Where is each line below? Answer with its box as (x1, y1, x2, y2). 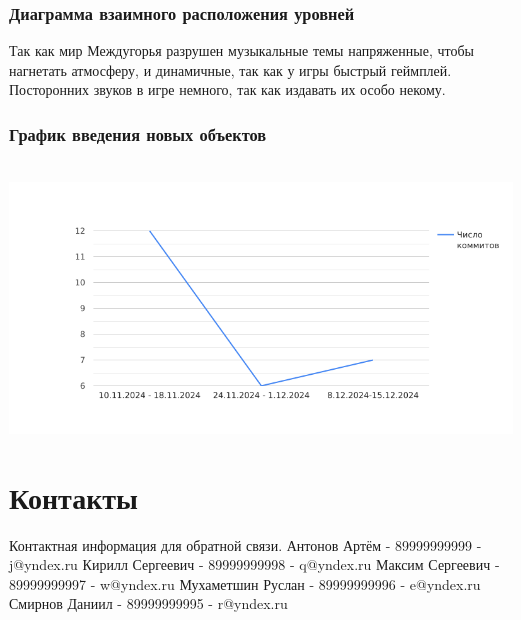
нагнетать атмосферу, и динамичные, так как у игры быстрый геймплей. (9, 59, 452, 80)
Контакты (9, 476, 138, 517)
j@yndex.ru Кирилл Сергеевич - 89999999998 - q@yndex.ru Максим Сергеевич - (9, 554, 500, 575)
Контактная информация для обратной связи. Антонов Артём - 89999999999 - (9, 534, 482, 555)
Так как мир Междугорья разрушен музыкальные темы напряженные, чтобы (9, 40, 474, 61)
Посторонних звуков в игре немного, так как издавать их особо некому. (9, 79, 446, 100)
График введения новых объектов (9, 121, 267, 146)
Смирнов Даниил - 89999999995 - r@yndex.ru (9, 593, 288, 614)
